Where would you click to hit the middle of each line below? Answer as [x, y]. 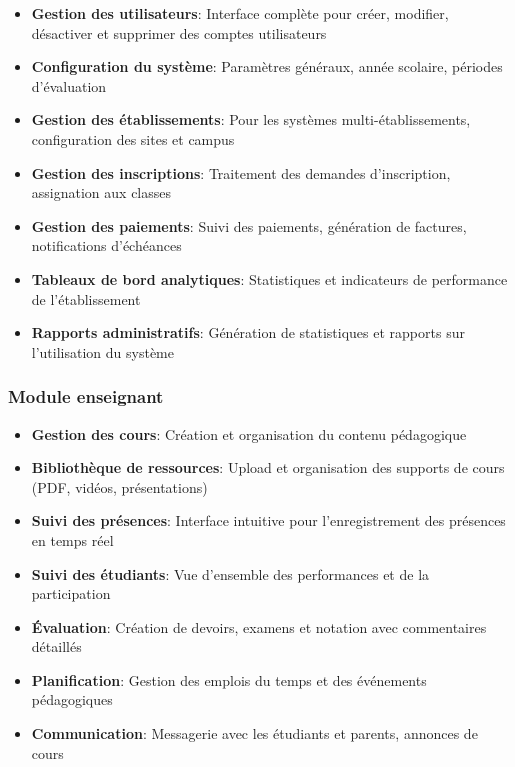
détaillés [56, 646]
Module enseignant [86, 396]
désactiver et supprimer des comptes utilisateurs [179, 32]
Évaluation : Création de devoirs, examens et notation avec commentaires [259, 626]
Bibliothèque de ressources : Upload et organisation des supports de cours [268, 467]
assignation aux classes [101, 192]
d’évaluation [69, 85]
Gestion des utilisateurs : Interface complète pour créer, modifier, [240, 13]
